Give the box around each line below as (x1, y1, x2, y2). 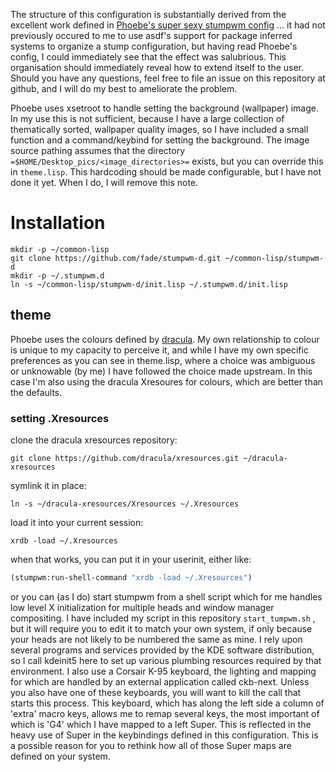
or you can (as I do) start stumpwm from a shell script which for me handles (10, 590, 323, 603)
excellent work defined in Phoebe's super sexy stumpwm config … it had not (10, 19, 326, 31)
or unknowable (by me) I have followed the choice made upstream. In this (10, 365, 313, 377)
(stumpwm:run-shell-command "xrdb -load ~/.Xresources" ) (10, 573, 253, 583)
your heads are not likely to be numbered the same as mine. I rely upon (10, 633, 303, 645)
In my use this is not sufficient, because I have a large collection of (10, 113, 285, 124)
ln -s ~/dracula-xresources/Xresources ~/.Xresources (10, 499, 240, 509)
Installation (10, 212, 106, 234)
